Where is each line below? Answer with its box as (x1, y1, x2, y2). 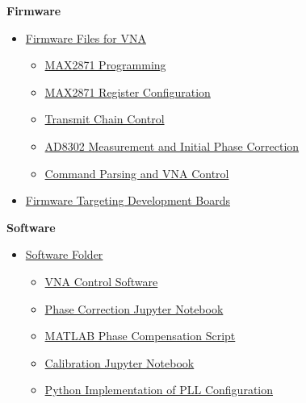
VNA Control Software (44, 272, 158, 289)
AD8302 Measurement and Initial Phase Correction (44, 137, 300, 154)
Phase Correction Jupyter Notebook (44, 300, 224, 317)
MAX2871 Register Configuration (44, 83, 211, 100)
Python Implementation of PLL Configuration (44, 381, 274, 398)
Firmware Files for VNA (25, 29, 146, 46)
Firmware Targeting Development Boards (25, 192, 230, 209)
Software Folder (25, 246, 103, 263)
